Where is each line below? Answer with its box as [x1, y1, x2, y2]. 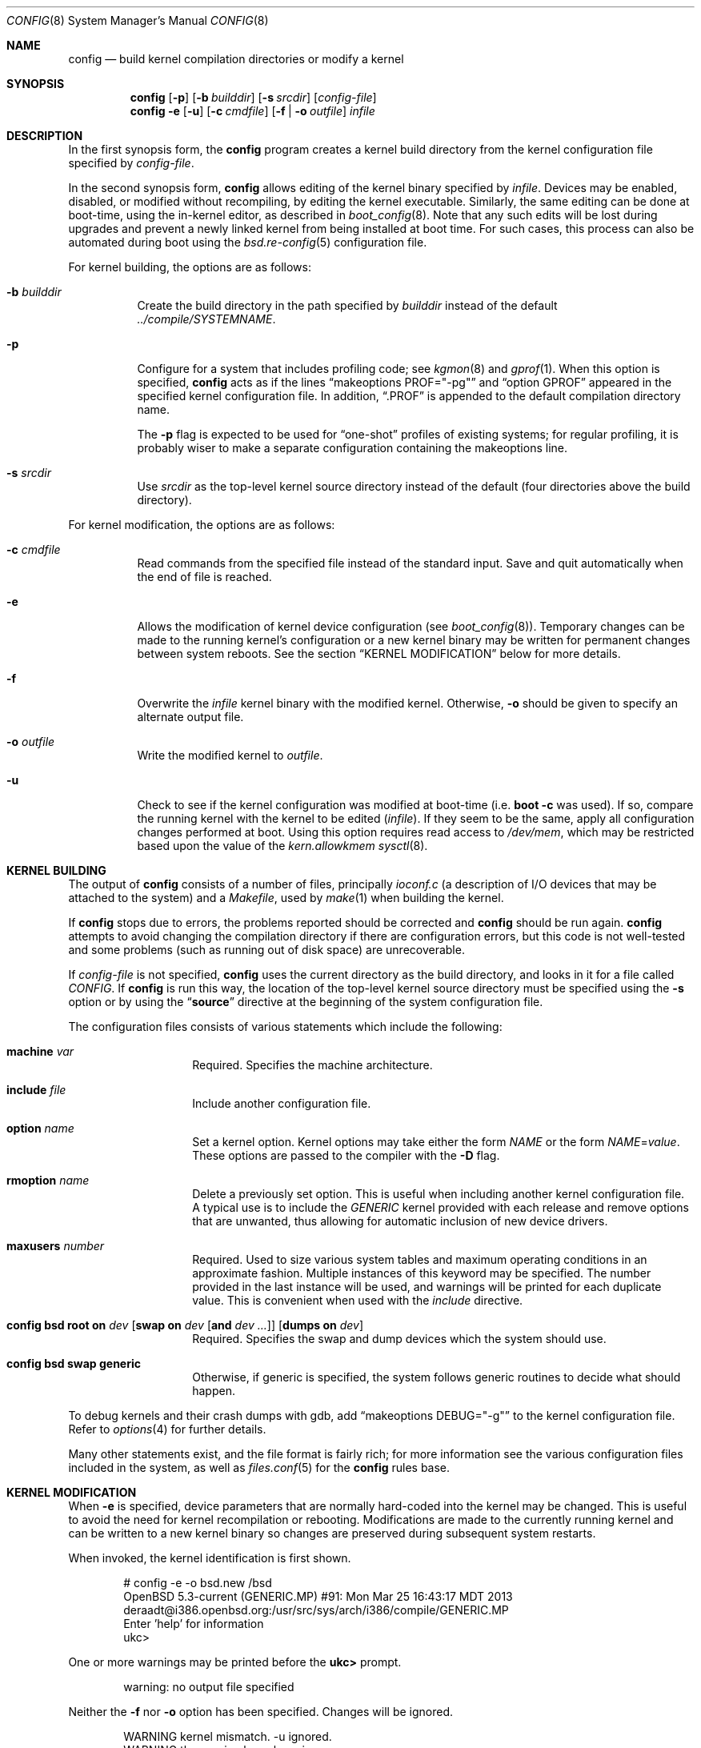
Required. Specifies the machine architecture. [192, 1058, 433, 1072]
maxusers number [6, 1239, 105, 1253]
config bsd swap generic [6, 1357, 141, 1370]
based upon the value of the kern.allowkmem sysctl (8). [137, 839, 428, 852]
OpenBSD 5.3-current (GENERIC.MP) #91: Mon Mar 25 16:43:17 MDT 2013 [123, 1590, 513, 1603]
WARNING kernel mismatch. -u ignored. [123, 1730, 332, 1743]
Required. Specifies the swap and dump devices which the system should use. [192, 1332, 607, 1345]
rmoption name [6, 1173, 90, 1187]
